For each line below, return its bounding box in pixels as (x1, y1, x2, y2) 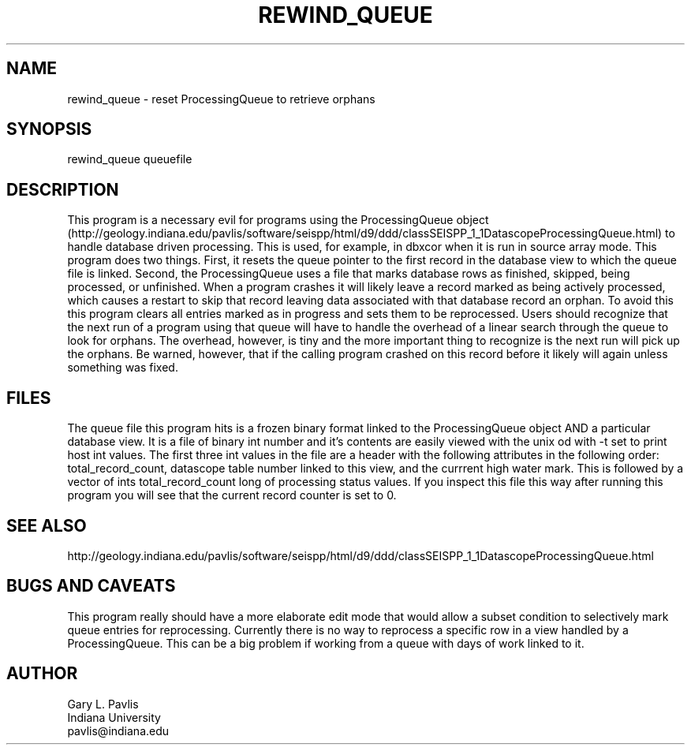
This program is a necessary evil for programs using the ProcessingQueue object (67, 213, 489, 227)
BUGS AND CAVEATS (6, 576, 176, 596)
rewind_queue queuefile (67, 152, 192, 166)
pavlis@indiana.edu (67, 723, 170, 738)
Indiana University (67, 710, 161, 724)
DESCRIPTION (6, 179, 119, 200)
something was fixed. (67, 361, 178, 375)
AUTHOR (6, 663, 78, 684)
